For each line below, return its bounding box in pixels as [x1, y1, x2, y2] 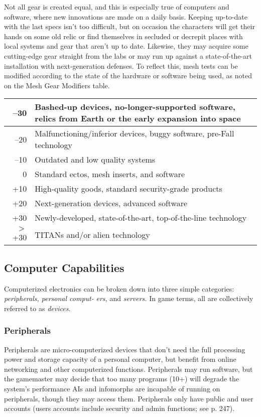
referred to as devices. [4, 303, 71, 313]
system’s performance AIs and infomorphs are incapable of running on [4, 383, 220, 393]
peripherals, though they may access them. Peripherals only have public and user [4, 393, 253, 403]
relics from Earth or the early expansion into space [35, 112, 241, 124]
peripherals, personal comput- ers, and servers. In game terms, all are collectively [4, 293, 253, 304]
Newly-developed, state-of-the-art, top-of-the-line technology [35, 212, 247, 224]
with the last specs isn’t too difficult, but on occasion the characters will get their [4, 21, 255, 32]
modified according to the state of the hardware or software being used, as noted [4, 70, 252, 81]
